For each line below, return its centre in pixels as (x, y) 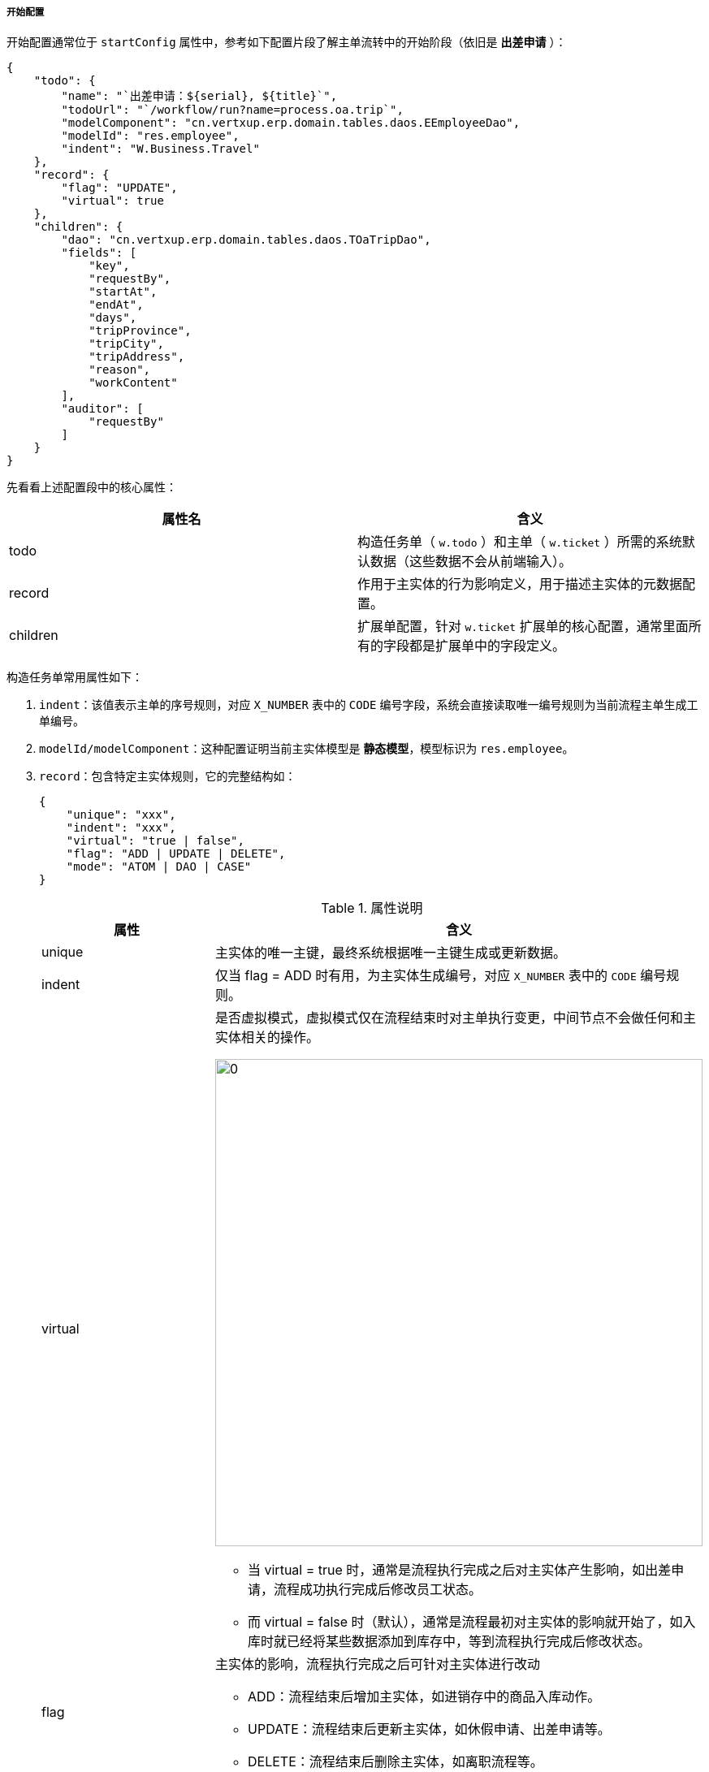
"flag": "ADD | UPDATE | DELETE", (176, 854)
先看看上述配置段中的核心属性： (92, 487)
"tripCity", (126, 344)
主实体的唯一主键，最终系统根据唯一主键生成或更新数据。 (391, 953)
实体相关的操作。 (268, 1037)
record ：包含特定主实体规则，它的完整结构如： (168, 776)
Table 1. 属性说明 (372, 908)
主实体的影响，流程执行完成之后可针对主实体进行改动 (378, 1664)
